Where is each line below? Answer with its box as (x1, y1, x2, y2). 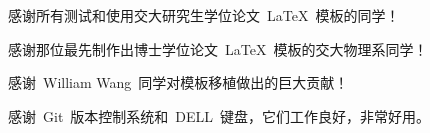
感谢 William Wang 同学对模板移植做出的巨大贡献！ (8, 72, 349, 93)
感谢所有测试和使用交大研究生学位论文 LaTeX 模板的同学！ (8, 5, 400, 25)
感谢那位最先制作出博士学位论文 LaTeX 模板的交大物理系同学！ (8, 38, 428, 59)
